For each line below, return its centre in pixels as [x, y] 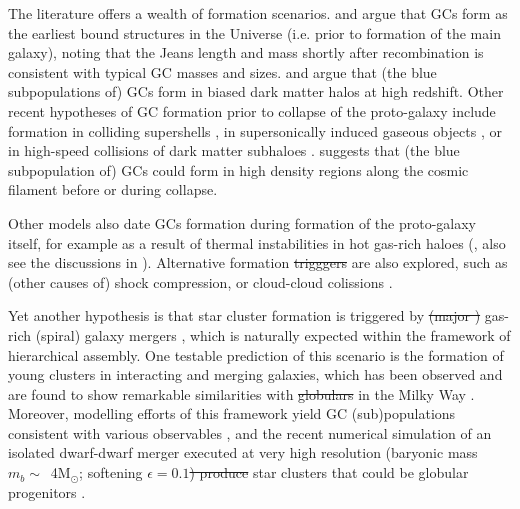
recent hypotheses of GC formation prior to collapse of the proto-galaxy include [252, 110]
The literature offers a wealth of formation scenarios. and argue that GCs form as [258, 13]
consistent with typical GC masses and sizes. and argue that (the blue [222, 71]
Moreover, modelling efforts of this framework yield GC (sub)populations [232, 413]
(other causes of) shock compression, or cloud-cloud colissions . [200, 281]
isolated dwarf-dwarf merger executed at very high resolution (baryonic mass [243, 452]
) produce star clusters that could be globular [329, 472]
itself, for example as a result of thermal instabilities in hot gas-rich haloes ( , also [257, 242]
